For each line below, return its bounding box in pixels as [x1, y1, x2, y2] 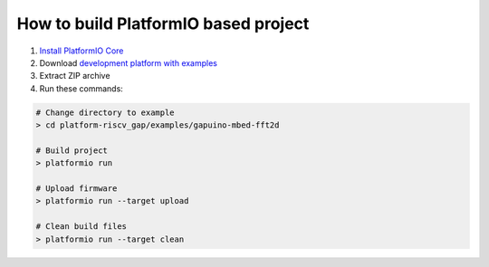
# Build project [35, 145, 109, 156]
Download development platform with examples [39, 57, 217, 68]
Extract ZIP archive [39, 71, 110, 81]
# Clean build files [35, 222, 127, 232]
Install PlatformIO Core [39, 45, 124, 56]
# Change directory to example [35, 107, 176, 118]
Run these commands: [39, 82, 124, 94]
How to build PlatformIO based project [16, 14, 310, 33]
